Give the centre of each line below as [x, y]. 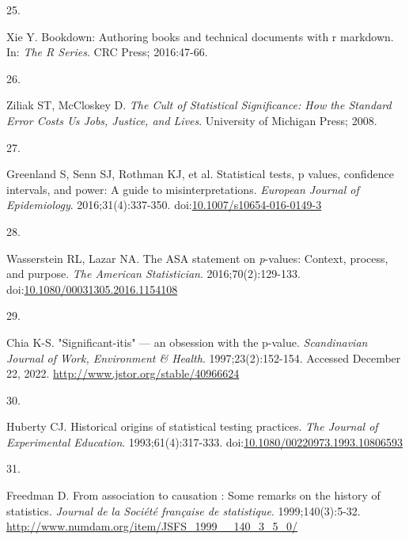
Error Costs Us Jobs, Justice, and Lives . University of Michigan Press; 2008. [192, 120]
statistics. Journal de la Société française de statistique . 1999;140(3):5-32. [184, 510]
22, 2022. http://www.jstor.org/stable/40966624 [123, 373]
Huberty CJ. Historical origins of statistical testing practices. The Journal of [192, 426]
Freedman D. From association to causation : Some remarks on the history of [193, 495]
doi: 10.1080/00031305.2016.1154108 [92, 289]
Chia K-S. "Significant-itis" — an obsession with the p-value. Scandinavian [187, 342]
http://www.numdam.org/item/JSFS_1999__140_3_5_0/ [152, 526]
